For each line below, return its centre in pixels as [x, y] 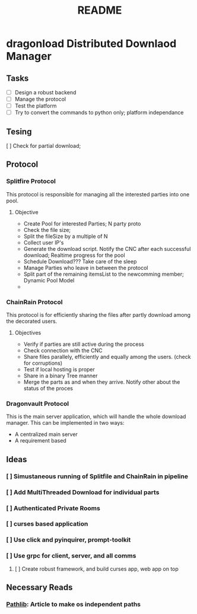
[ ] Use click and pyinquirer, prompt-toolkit [69, 540]
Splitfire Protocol [31, 182]
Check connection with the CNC [63, 351]
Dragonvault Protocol [38, 403]
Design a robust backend [45, 92]
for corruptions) [43, 363]
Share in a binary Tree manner [61, 376]
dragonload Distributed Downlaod [91, 44]
